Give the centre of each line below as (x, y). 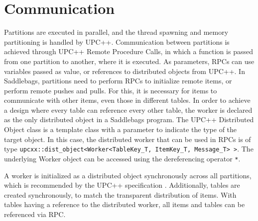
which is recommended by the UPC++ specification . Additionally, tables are (122, 185)
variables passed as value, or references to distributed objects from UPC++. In (125, 71)
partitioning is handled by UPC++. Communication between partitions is (117, 41)
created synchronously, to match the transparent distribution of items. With (120, 194)
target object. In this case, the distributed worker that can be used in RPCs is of (128, 139)
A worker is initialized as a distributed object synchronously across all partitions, (128, 175)
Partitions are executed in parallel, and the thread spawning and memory (116, 32)
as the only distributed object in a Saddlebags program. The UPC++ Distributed (129, 119)
